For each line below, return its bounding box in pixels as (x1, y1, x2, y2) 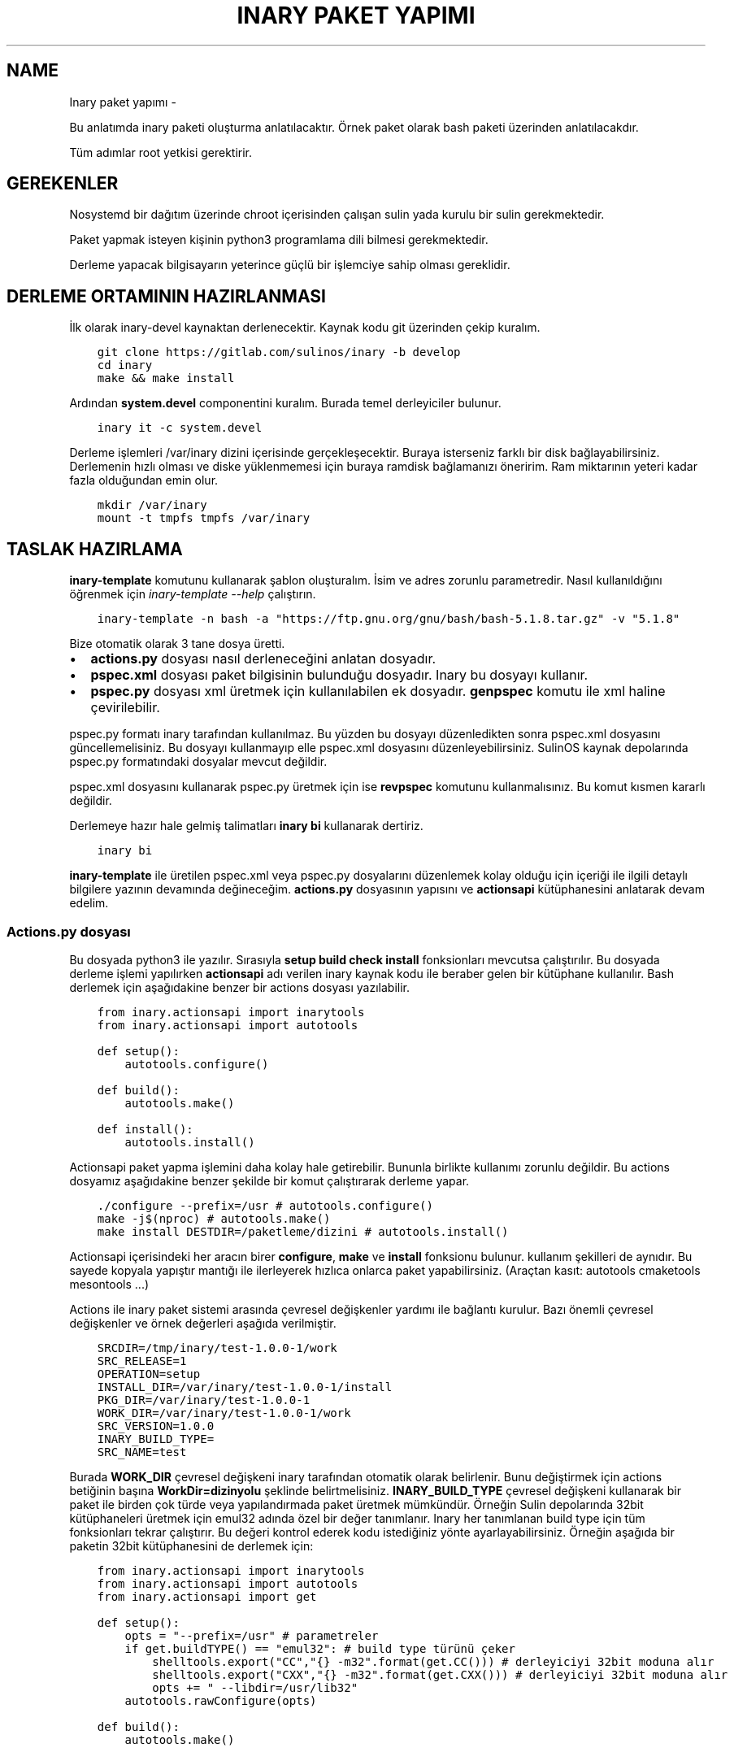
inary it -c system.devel (97, 421, 263, 435)
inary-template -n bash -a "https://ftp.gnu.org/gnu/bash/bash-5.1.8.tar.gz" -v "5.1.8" (97, 612, 680, 626)
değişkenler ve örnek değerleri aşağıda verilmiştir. (69, 1315, 337, 1330)
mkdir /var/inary (97, 498, 207, 512)
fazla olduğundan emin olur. (69, 473, 219, 488)
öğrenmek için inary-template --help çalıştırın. (69, 587, 316, 602)
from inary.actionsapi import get (97, 1589, 317, 1603)
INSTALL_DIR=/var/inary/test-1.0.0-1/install (97, 1380, 393, 1393)
